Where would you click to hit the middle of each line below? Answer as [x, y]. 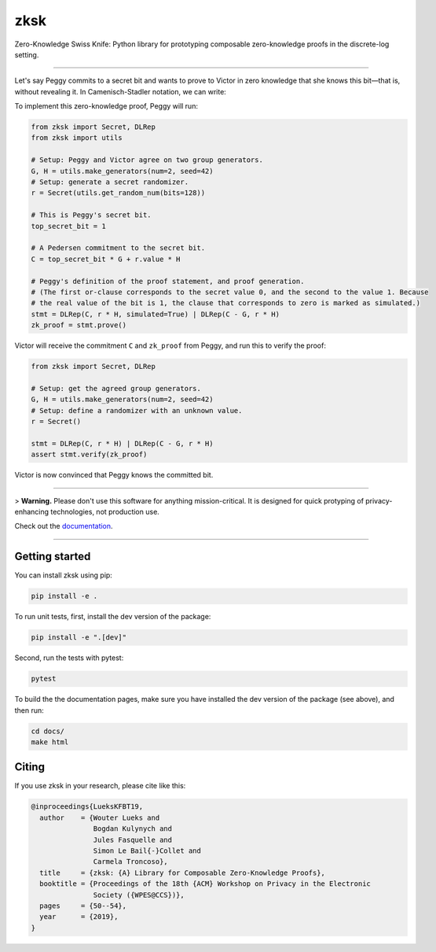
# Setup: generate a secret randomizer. [110, 182]
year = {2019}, [79, 917]
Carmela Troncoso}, [130, 862]
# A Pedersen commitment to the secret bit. [118, 248]
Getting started [53, 557]
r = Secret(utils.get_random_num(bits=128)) [118, 193]
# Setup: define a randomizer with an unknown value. [137, 410]
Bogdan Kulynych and [133, 829]
